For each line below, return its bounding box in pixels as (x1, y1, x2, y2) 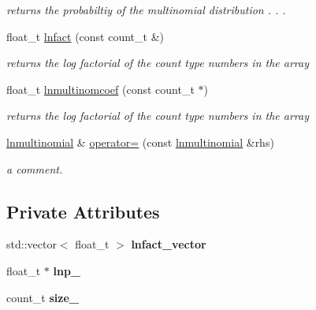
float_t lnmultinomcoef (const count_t (6, 80, 195, 97)
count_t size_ (6, 289, 79, 305)
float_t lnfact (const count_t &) (6, 28, 164, 44)
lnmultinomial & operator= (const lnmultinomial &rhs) (6, 133, 274, 150)
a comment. (6, 160, 63, 177)
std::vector (6, 236, 57, 252)
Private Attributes (6, 199, 160, 223)
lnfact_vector (131, 236, 206, 252)
